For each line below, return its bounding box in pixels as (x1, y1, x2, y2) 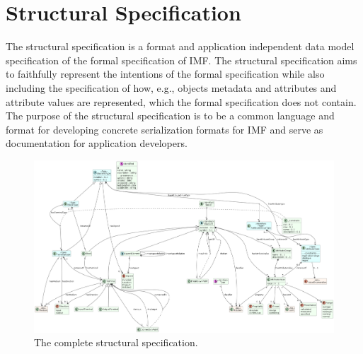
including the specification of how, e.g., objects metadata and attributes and (6, 80, 337, 95)
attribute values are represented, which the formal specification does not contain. (6, 94, 357, 109)
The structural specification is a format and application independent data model (6, 39, 355, 54)
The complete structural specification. (34, 335, 198, 350)
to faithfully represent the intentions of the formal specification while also (6, 66, 325, 81)
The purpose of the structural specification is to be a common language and (6, 108, 335, 123)
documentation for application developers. (6, 136, 188, 151)
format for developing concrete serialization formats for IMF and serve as (6, 122, 323, 136)
